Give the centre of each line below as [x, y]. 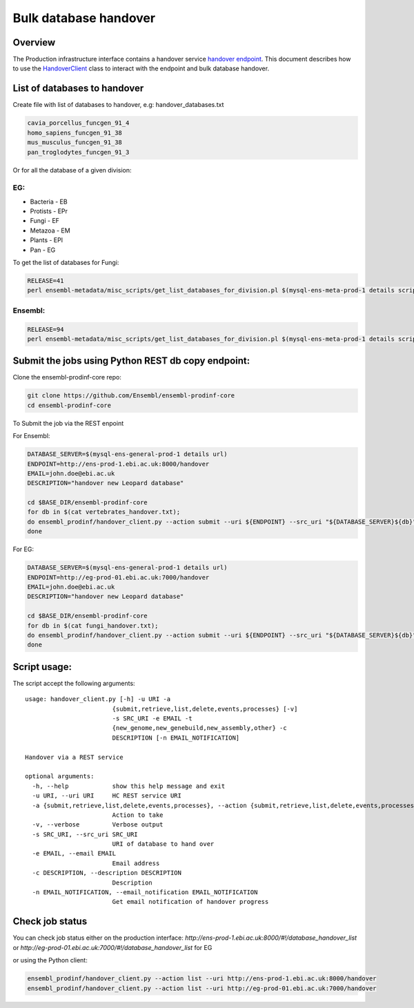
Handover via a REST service [74, 757]
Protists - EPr [49, 211]
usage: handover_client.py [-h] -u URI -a [98, 699]
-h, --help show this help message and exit [129, 786]
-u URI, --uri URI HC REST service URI [107, 796]
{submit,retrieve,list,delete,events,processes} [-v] [205, 709]
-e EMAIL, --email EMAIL [74, 853]
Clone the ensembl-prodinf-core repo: [67, 377]
